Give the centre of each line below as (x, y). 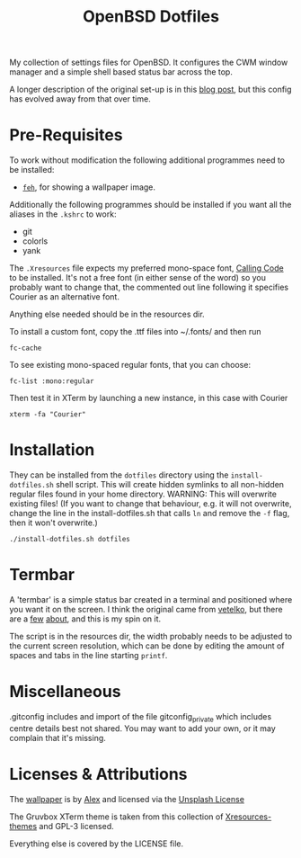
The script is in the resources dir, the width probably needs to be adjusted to (151, 636)
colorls (35, 241)
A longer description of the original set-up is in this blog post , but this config (150, 89)
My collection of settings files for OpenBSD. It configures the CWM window (149, 63)
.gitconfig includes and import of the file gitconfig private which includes (141, 717)
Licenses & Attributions (98, 774)
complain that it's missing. (58, 737)
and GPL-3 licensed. (76, 826)
